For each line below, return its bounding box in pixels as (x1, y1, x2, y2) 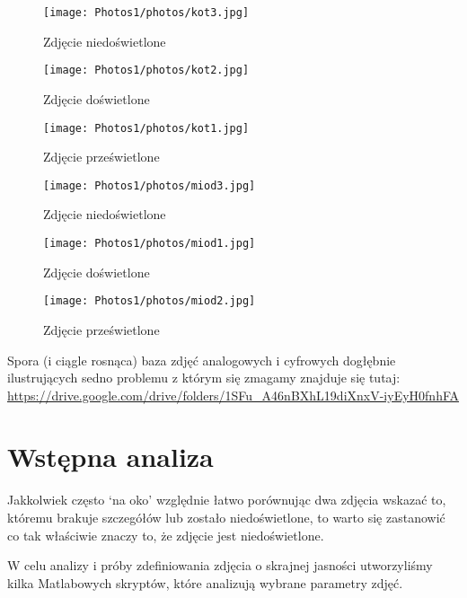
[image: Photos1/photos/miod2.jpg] (43, 295, 256, 308)
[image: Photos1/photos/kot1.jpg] (43, 121, 250, 135)
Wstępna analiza (7, 438, 214, 475)
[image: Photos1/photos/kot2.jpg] (43, 64, 250, 77)
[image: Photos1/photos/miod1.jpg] (43, 237, 256, 250)
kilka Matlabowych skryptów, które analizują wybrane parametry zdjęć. (7, 573, 403, 592)
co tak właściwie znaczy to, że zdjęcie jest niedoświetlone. (7, 525, 324, 544)
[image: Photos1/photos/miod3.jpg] (43, 179, 256, 192)
